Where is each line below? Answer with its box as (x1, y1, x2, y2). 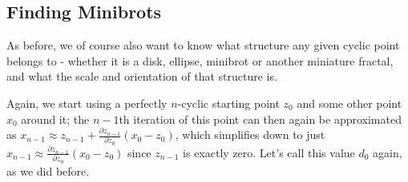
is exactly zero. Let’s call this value (183, 144, 355, 160)
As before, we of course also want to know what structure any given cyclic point (6, 37, 400, 53)
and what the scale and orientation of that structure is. (6, 68, 277, 85)
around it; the (21, 110, 90, 127)
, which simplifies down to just (175, 126, 325, 143)
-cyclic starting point (177, 94, 280, 111)
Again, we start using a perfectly (6, 94, 168, 111)
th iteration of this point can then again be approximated (119, 110, 402, 127)
